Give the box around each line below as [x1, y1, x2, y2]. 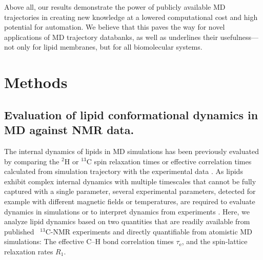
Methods [4, 72, 68, 93]
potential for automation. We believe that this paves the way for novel [4, 21, 225, 32]
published [4, 226, 34, 236]
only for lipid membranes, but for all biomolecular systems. [16, 41, 203, 52]
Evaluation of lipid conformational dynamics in [4, 106, 258, 122]
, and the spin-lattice [181, 236, 248, 247]
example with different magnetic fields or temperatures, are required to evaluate [4, 196, 255, 206]
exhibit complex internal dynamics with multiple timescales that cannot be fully [4, 176, 256, 186]
